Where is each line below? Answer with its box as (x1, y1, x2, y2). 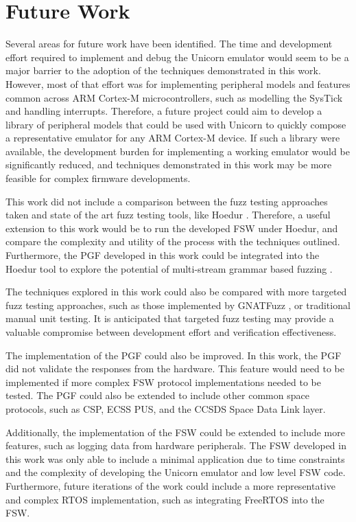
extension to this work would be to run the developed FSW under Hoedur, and (5, 220, 338, 235)
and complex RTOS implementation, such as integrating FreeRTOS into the (5, 492, 324, 506)
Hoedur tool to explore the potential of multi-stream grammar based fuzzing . (5, 261, 333, 275)
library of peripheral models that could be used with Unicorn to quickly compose (5, 117, 346, 131)
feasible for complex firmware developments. (5, 171, 191, 185)
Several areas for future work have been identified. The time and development (5, 36, 333, 51)
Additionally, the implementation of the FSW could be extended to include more (5, 424, 345, 439)
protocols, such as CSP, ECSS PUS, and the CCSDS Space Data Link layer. (5, 401, 326, 416)
